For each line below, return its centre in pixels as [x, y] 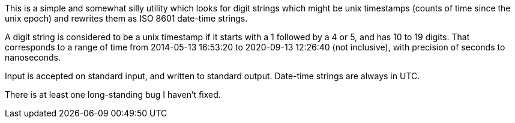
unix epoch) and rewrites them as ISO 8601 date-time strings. [126, 18]
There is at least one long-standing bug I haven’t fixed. [113, 94]
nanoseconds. [33, 57]
